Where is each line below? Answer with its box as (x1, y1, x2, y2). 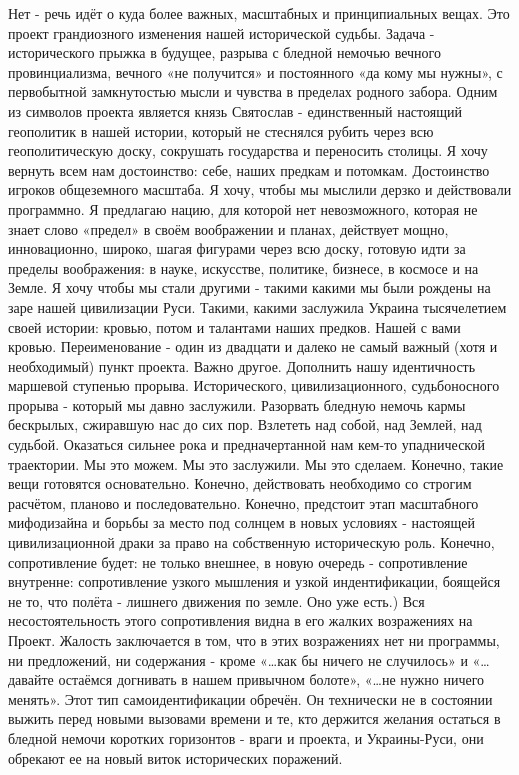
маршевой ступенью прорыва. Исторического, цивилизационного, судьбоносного (8, 375, 500, 396)
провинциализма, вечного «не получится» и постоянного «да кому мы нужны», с (8, 61, 503, 82)
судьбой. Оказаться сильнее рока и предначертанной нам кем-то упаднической (8, 434, 485, 455)
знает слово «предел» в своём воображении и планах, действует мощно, (8, 218, 449, 239)
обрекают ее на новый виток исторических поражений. (8, 747, 343, 768)
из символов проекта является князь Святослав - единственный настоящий (8, 100, 462, 121)
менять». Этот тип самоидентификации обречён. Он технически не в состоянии (8, 688, 493, 709)
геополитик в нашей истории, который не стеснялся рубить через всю (8, 120, 434, 141)
